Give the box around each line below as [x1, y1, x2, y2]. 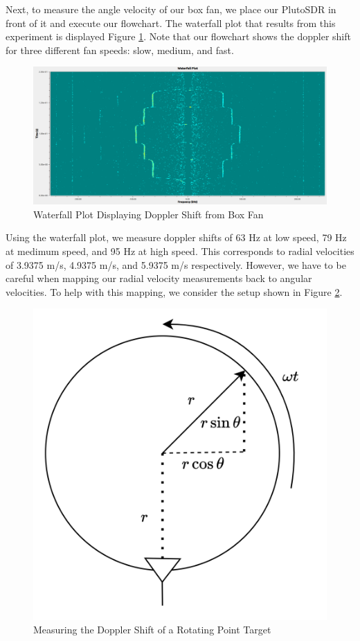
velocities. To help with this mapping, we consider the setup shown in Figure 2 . [6, 284, 343, 299]
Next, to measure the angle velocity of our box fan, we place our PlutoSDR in [6, 2, 336, 16]
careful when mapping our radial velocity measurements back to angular [6, 271, 312, 286]
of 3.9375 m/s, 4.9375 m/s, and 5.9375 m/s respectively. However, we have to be [6, 257, 346, 272]
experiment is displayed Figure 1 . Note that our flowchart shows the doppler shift [6, 29, 351, 44]
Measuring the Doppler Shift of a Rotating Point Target [33, 622, 271, 637]
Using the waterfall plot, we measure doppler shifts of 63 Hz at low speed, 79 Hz [6, 230, 347, 245]
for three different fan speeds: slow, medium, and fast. [6, 42, 234, 57]
